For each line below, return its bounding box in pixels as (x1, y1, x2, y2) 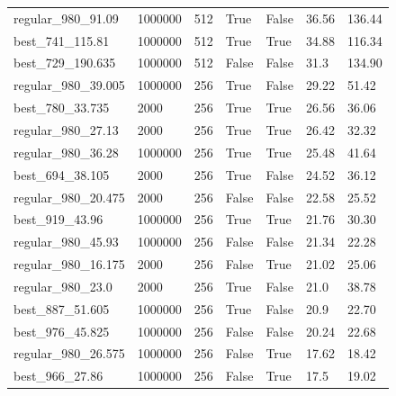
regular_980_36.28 (13, 142, 119, 161)
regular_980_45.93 (13, 232, 119, 251)
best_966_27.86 (13, 366, 103, 385)
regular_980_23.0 (13, 276, 112, 295)
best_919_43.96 (13, 210, 103, 229)
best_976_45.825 (13, 321, 110, 340)
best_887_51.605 (13, 299, 110, 318)
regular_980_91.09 (13, 8, 119, 27)
